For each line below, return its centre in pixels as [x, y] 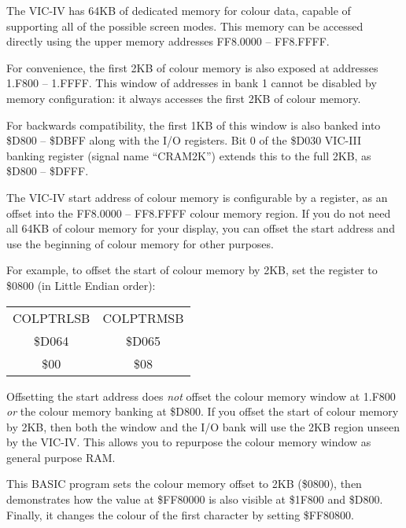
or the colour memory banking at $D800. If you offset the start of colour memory [203, 411]
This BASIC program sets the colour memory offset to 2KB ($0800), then [184, 484]
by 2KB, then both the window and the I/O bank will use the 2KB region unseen [203, 426]
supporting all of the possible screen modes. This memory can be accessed [185, 26]
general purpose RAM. [61, 457]
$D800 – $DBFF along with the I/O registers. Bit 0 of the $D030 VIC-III [184, 140]
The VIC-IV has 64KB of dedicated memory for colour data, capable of [179, 10]
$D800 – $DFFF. [48, 171]
